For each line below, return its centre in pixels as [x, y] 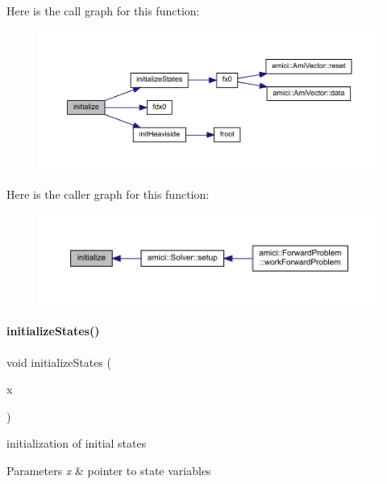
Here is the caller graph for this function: [108, 194]
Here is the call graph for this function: [103, 11]
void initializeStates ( [59, 362]
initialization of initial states [77, 443]
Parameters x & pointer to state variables [109, 470]
